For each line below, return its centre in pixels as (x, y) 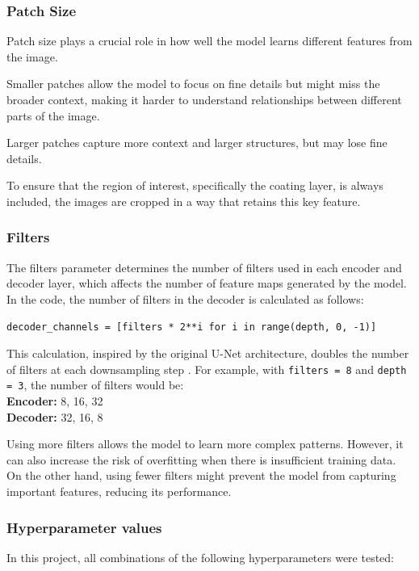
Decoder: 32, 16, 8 (55, 416)
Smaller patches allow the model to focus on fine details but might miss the (193, 84)
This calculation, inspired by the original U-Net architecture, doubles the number (208, 353)
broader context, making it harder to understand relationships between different (204, 99)
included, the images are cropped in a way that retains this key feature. (184, 201)
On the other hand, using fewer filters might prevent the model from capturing (201, 475)
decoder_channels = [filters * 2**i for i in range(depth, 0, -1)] (192, 327)
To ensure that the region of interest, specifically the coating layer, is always (195, 185)
